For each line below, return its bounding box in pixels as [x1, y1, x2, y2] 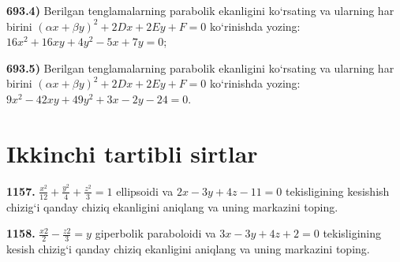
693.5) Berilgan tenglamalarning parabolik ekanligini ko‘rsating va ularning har [6, 59, 394, 76]
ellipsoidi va [116, 182, 174, 199]
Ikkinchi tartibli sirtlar [6, 137, 258, 169]
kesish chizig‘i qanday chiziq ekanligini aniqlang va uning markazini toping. [6, 240, 370, 256]
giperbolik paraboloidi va [95, 225, 216, 241]
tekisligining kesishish [285, 182, 390, 199]
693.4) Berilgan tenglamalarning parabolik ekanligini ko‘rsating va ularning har [6, 2, 394, 18]
